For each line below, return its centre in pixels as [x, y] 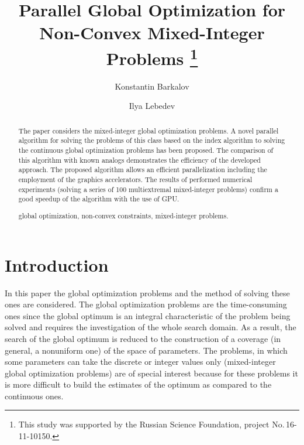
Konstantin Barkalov [152, 86]
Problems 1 [152, 57]
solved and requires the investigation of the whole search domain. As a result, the [151, 327]
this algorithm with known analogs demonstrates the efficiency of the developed [139, 160]
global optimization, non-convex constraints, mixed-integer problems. [123, 215]
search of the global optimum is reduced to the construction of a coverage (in [143, 338]
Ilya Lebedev [152, 106]
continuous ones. [34, 396]
